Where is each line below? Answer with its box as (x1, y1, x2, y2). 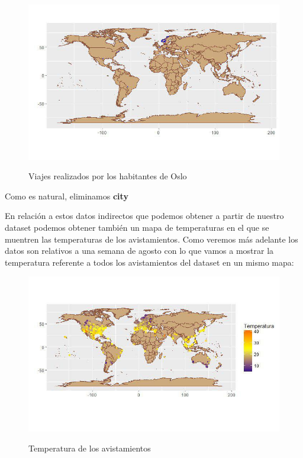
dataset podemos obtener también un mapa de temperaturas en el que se (5, 221, 269, 234)
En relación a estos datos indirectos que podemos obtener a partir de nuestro (5, 209, 284, 222)
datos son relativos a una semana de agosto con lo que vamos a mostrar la (5, 244, 274, 257)
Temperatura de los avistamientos (28, 441, 151, 454)
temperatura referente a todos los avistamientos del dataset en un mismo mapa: (5, 256, 294, 268)
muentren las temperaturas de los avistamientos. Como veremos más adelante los (5, 233, 298, 245)
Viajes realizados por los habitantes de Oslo (28, 170, 187, 182)
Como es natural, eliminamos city (5, 189, 128, 202)
